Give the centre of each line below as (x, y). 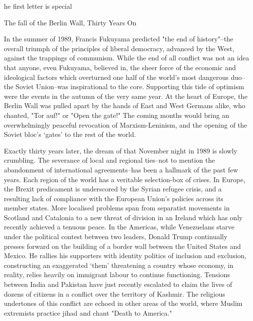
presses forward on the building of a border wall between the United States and (123, 246)
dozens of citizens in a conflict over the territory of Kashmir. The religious (115, 293)
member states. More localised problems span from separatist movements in (117, 208)
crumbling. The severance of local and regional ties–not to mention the (109, 160)
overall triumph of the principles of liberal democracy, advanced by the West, (119, 48)
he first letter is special (38, 6)
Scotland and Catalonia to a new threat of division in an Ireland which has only (123, 217)
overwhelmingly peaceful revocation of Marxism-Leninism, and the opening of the (126, 124)
